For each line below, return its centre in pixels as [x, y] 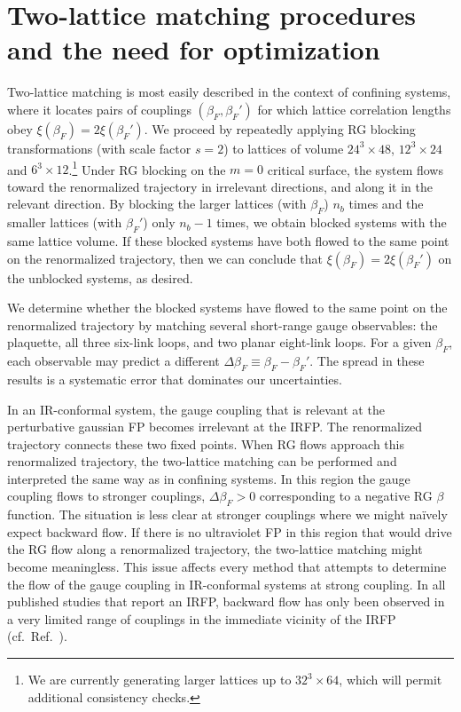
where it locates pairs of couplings [99, 109]
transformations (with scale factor [99, 148]
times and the [386, 204]
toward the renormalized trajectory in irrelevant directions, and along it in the [220, 186]
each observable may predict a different [113, 361]
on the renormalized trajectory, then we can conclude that [165, 258]
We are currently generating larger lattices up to [160, 680]
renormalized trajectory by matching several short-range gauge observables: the [223, 324]
